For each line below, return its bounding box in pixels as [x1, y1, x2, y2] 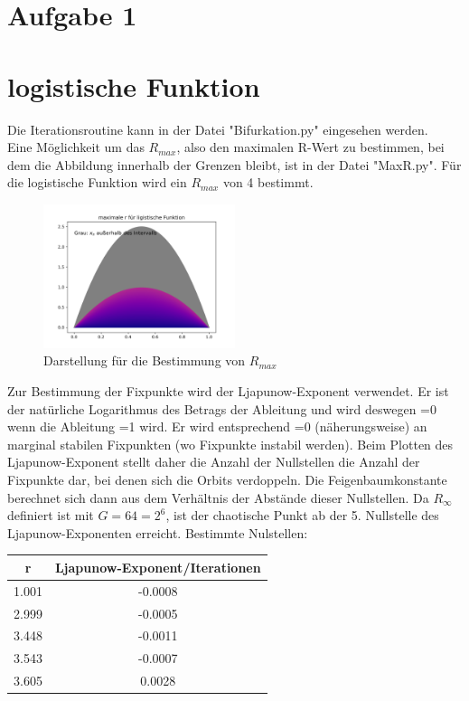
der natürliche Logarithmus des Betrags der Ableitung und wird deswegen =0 [7, 399, 436, 418]
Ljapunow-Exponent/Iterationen [54, 557, 261, 576]
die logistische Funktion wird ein [7, 173, 187, 192]
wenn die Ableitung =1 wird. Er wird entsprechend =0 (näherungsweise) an [7, 417, 427, 436]
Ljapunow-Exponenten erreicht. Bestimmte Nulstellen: [7, 523, 308, 542]
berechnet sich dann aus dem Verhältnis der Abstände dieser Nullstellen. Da [7, 488, 429, 507]
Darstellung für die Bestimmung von [43, 351, 246, 370]
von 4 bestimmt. [222, 173, 314, 192]
